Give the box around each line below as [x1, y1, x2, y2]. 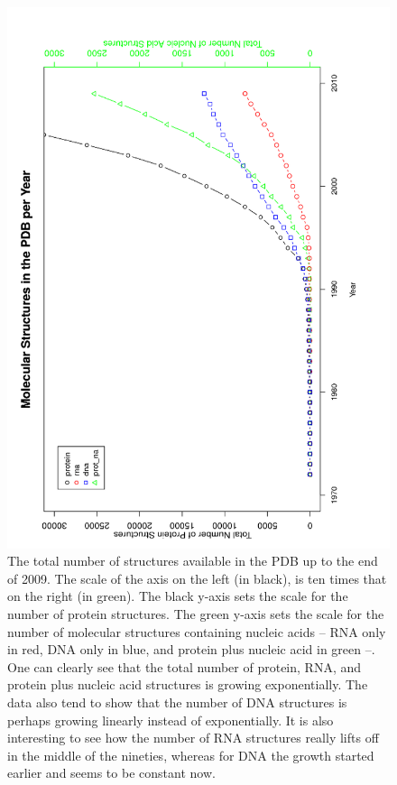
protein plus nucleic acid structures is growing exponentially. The [7, 675, 368, 694]
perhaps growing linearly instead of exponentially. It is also [7, 710, 334, 729]
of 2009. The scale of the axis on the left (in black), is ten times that [7, 568, 387, 587]
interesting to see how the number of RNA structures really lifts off [7, 728, 379, 747]
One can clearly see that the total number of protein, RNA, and [7, 657, 361, 676]
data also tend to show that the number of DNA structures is [7, 693, 347, 712]
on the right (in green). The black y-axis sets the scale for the [7, 586, 348, 605]
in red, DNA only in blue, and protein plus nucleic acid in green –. [7, 640, 375, 659]
